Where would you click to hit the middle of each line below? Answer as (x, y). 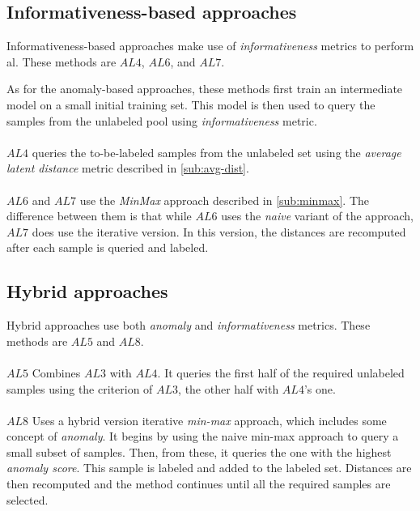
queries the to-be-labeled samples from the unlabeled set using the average (216, 152)
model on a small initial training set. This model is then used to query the (191, 104)
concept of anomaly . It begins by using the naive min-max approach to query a (203, 436)
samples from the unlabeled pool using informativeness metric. (162, 120)
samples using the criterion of (80, 388)
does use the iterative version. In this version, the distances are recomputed (219, 231)
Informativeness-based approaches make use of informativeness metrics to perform (210, 46)
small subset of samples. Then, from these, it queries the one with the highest (199, 451)
